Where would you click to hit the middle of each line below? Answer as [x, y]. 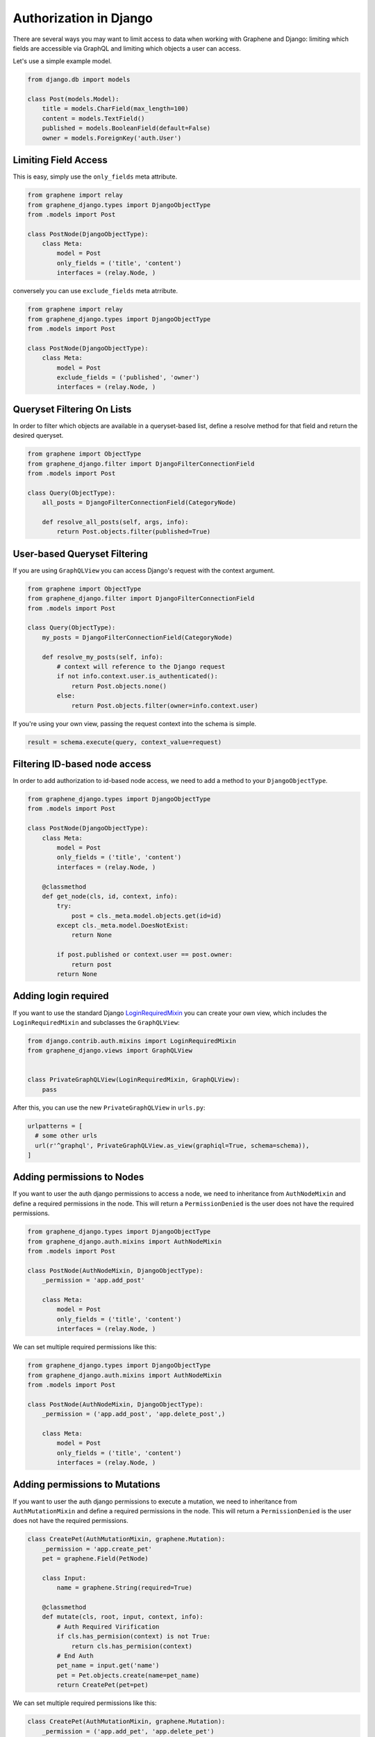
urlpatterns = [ [55, 1126]
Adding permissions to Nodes [78, 1177]
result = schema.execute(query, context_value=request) [125, 742]
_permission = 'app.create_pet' [97, 1549]
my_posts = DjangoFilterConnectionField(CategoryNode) [137, 637]
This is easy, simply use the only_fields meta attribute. [95, 176]
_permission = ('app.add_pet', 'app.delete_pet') [128, 1731]
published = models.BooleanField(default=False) [126, 128]
